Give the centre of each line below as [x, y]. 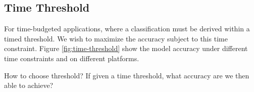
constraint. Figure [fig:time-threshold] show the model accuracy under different [126, 48]
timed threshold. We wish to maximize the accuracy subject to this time [116, 38]
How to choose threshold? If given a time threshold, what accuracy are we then [127, 75]
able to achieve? [29, 85]
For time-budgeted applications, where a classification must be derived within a [127, 29]
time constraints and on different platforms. [72, 58]
